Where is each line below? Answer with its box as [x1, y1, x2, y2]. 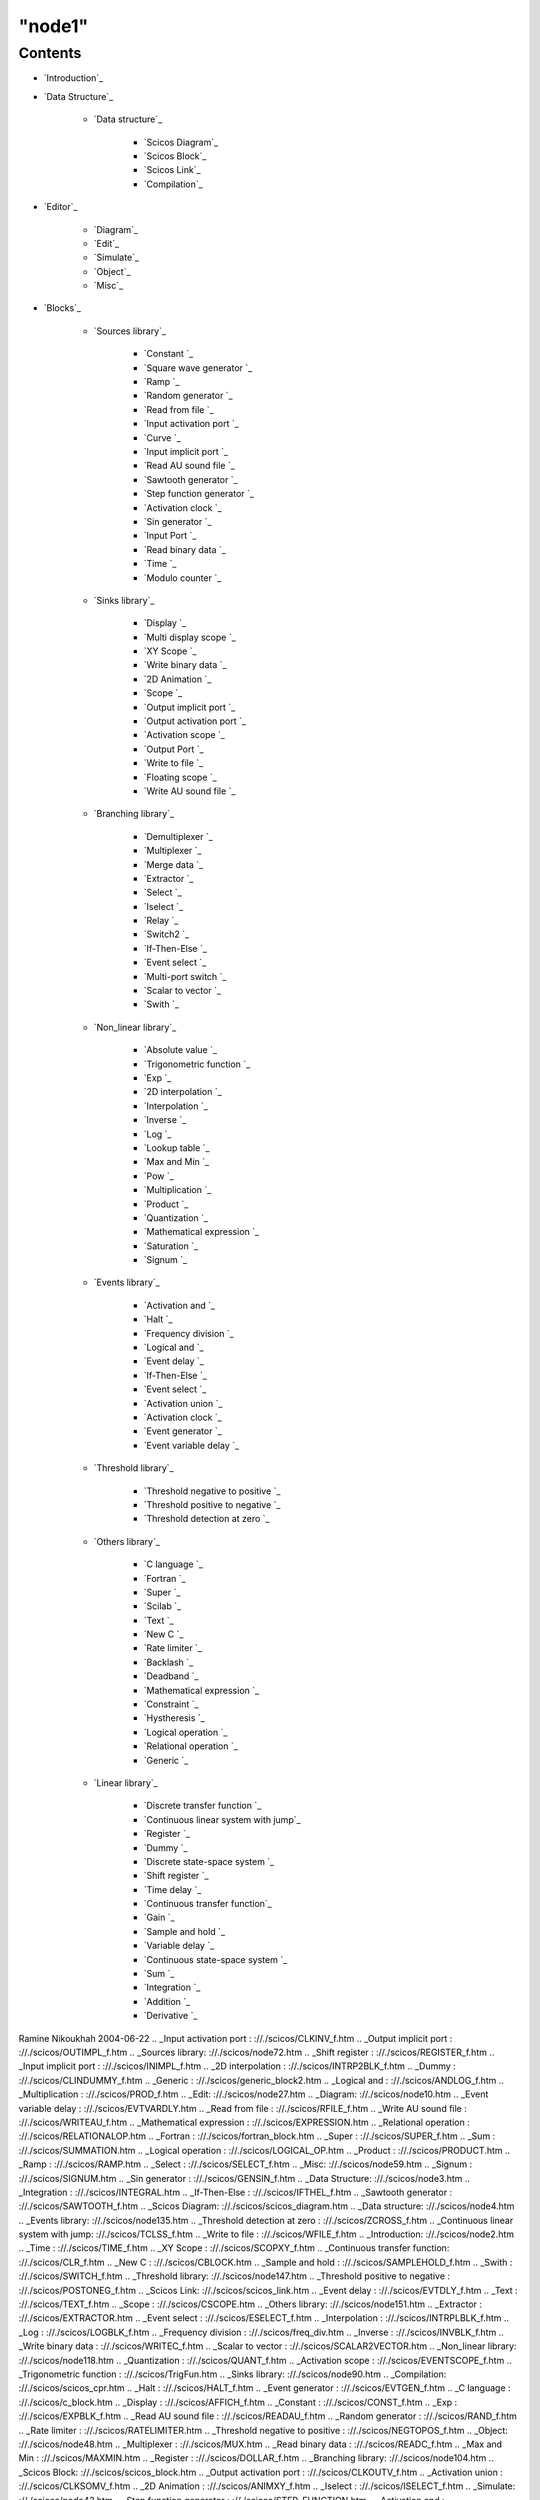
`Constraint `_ [143, 1698, 199, 1710]
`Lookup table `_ [143, 1141, 210, 1154]
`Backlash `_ [143, 1656, 194, 1668]
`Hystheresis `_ [143, 1712, 205, 1724]
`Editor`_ [43, 201, 78, 213]
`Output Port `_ [143, 743, 204, 755]
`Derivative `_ [143, 2010, 198, 2022]
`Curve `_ [143, 431, 182, 444]
